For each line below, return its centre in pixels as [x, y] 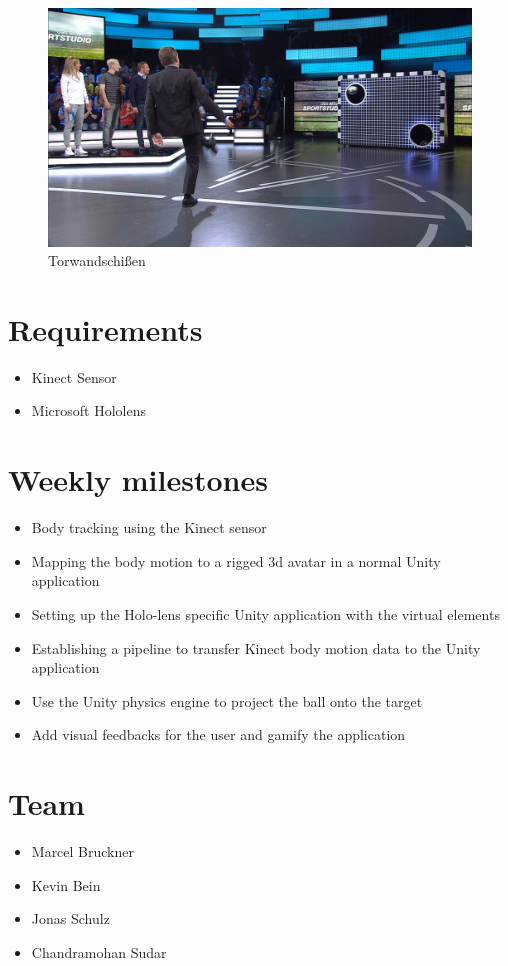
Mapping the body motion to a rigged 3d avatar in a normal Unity [236, 560]
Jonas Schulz [70, 918]
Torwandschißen [97, 260]
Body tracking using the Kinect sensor [149, 527]
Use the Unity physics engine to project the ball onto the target [227, 700]
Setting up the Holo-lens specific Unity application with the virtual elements [265, 613]
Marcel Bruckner [82, 851]
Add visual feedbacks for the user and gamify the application [218, 734]
